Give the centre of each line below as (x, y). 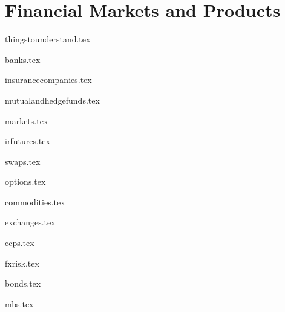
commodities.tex (35, 201)
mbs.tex (19, 303)
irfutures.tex (28, 141)
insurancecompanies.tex (48, 80)
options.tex (25, 181)
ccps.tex (20, 243)
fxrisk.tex (22, 263)
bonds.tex (23, 283)
